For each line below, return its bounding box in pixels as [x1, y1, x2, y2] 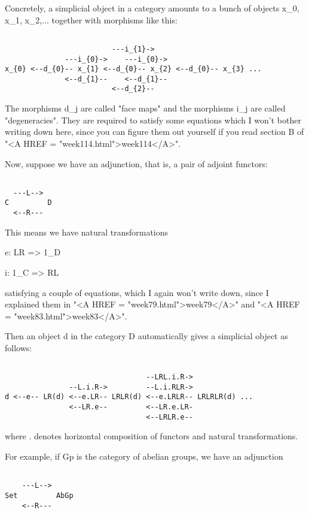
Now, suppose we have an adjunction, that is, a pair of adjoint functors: [5, 157, 268, 170]
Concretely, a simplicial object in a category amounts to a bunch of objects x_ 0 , [5, 2, 299, 14]
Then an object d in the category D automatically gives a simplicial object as [5, 330, 288, 342]
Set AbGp [5, 491, 74, 500]
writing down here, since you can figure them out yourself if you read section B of [5, 125, 304, 138]
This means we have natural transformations [5, 225, 169, 238]
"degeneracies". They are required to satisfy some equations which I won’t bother [5, 113, 301, 126]
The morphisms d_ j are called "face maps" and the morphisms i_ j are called [5, 102, 286, 114]
